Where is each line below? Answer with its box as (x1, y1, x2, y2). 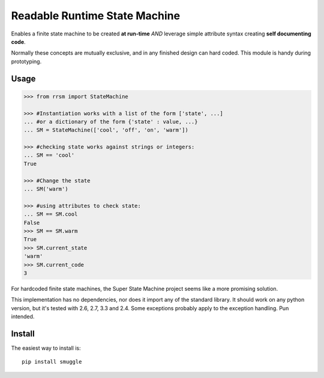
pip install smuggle (22, 358, 82, 365)
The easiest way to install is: (11, 344, 81, 352)
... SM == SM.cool (23, 211, 78, 218)
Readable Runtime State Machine (11, 9, 180, 22)
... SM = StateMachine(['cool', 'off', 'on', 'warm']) (23, 127, 188, 133)
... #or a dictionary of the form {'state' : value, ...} (23, 118, 198, 125)
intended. (11, 313, 35, 320)
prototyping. (11, 58, 42, 65)
